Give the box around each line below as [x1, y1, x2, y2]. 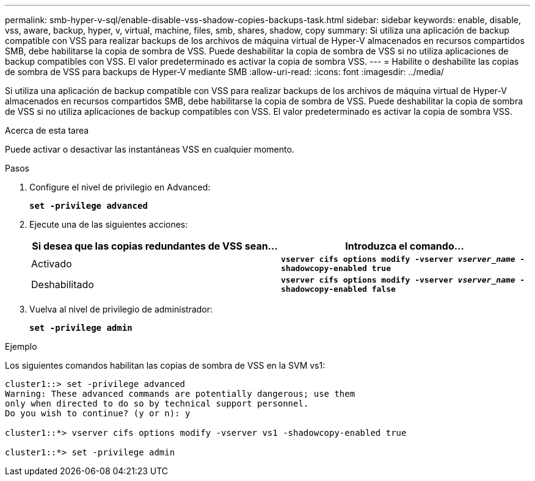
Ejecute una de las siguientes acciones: [29, 219, 188, 230]
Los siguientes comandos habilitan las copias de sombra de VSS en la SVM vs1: [5, 360, 326, 371]
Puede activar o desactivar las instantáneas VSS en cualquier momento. [5, 144, 294, 154]
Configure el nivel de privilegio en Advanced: [29, 182, 211, 192]
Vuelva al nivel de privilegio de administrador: [29, 304, 213, 314]
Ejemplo [5, 341, 37, 352]
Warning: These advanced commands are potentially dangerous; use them [5, 389, 355, 399]
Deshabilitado [31, 278, 94, 291]
